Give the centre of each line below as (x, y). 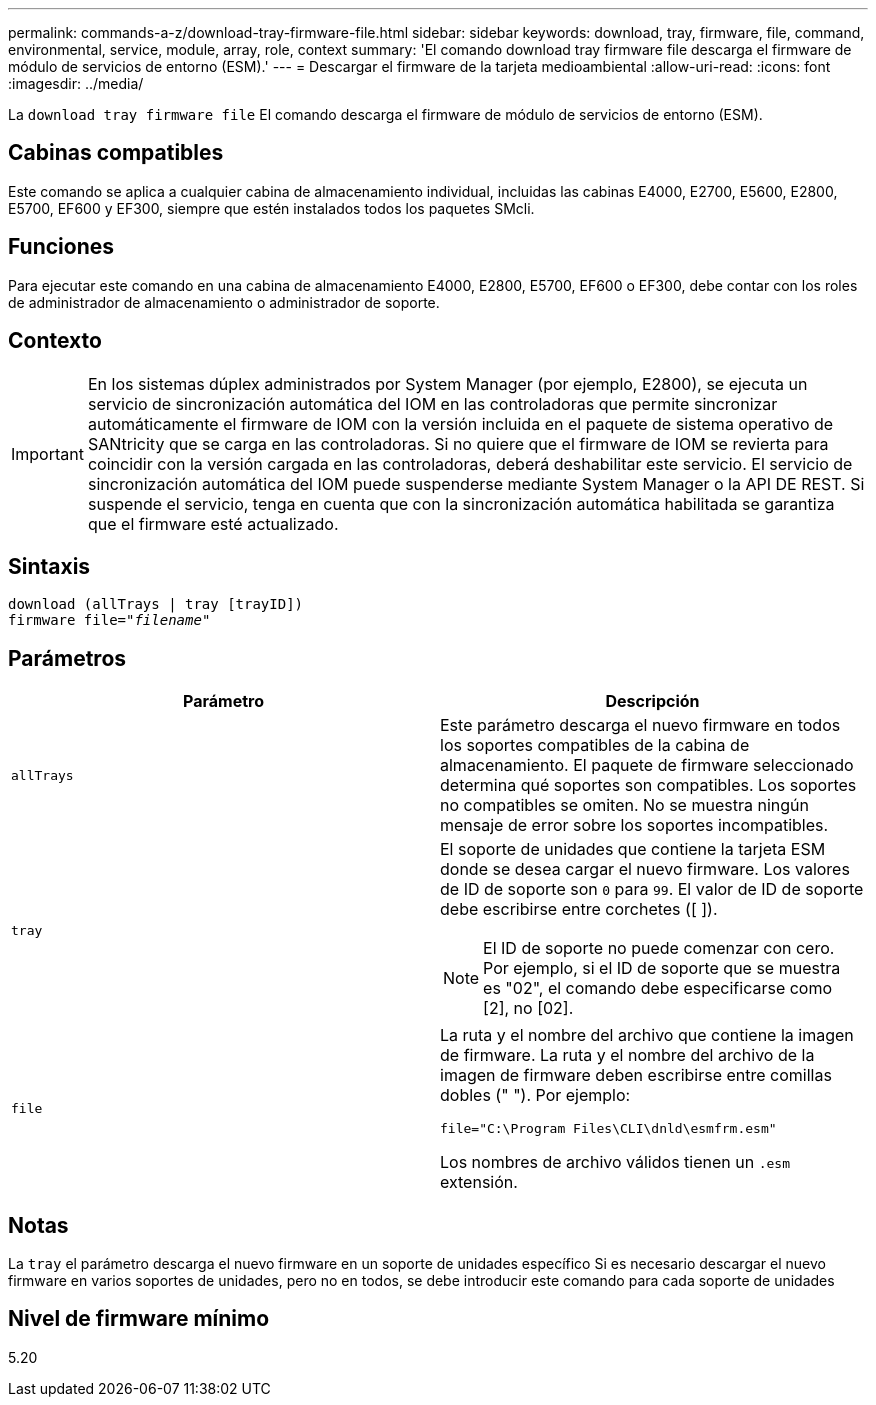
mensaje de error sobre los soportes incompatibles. (634, 825)
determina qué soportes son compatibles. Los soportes (648, 785)
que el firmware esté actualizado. (213, 523)
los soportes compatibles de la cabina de (595, 745)
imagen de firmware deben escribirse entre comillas (636, 1075)
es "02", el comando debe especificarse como (658, 988)
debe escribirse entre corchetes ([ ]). (579, 909)
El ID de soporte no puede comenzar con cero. (659, 948)
